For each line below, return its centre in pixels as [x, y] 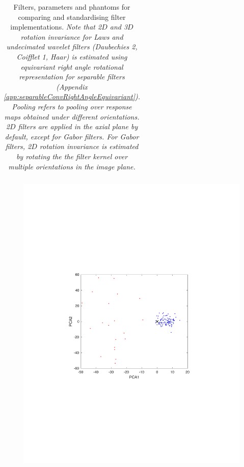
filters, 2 [18, 146]
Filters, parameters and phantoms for [72, 7]
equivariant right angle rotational [72, 66]
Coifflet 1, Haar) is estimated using [72, 56]
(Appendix [72, 86]
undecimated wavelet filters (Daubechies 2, [72, 47]
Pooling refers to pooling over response [72, 106]
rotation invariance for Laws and [72, 36]
